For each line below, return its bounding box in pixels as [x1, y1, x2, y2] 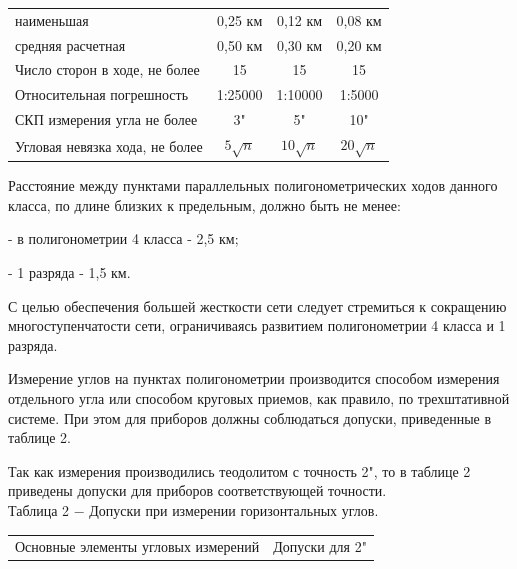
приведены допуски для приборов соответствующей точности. [8, 480, 387, 501]
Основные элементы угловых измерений [15, 536, 260, 557]
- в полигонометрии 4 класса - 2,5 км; [8, 228, 239, 249]
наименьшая [15, 9, 89, 30]
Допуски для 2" [273, 536, 367, 557]
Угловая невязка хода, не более [15, 135, 203, 156]
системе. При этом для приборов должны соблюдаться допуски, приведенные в [8, 407, 492, 428]
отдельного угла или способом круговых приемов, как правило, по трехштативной [8, 387, 510, 408]
